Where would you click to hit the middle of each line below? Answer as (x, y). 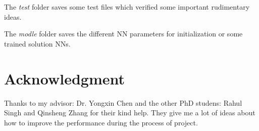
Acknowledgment (64, 78)
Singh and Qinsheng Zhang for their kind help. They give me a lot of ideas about (130, 113)
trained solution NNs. (37, 43)
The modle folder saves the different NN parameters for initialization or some (123, 34)
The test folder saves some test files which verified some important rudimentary (127, 7)
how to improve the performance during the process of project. (101, 122)
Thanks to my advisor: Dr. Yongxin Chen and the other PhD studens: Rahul (123, 102)
